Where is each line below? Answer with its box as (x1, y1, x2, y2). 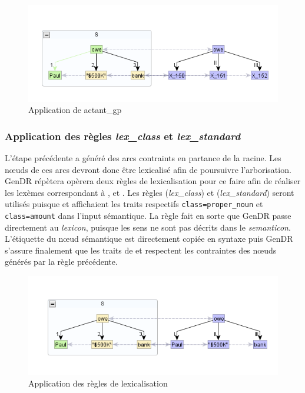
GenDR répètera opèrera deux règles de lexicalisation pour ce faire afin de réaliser (5, 175, 301, 187)
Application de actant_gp (28, 104, 122, 116)
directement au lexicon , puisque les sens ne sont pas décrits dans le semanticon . (5, 221, 291, 233)
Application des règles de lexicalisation (28, 377, 168, 389)
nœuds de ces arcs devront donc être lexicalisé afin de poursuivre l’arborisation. (5, 163, 291, 175)
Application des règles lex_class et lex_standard (5, 128, 241, 143)
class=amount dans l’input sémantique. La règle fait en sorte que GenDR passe (5, 209, 291, 221)
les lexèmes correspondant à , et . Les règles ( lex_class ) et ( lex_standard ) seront (5, 186, 294, 198)
